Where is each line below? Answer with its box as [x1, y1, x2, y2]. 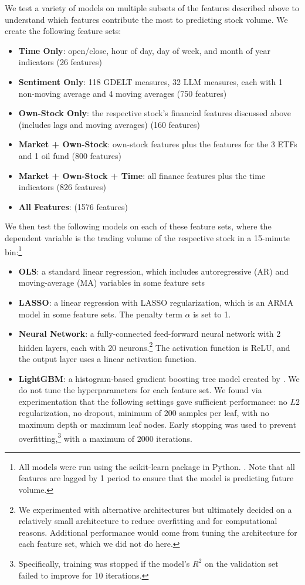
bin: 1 [5, 244, 22, 258]
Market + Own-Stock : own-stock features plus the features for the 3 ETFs [18, 138, 297, 150]
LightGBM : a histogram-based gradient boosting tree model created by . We [18, 372, 300, 384]
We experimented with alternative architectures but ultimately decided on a [18, 503, 292, 515]
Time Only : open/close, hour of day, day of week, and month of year [18, 44, 270, 56]
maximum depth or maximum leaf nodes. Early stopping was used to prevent [18, 418, 296, 430]
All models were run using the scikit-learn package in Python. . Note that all [18, 460, 295, 472]
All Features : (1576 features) [18, 200, 128, 212]
